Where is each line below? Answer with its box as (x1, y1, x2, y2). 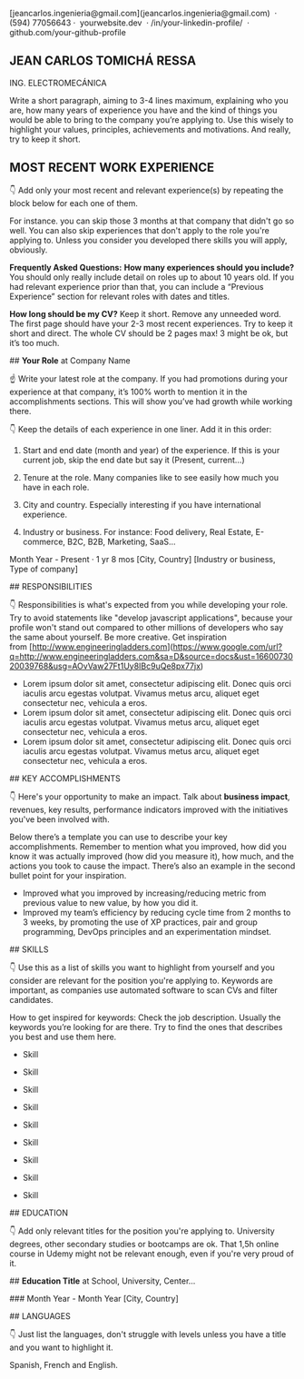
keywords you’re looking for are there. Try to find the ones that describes (9, 1021, 283, 1032)
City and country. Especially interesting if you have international (22, 499, 261, 510)
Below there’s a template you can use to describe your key (9, 831, 229, 842)
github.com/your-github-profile (9, 27, 127, 37)
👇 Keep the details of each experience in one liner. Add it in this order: (9, 423, 272, 434)
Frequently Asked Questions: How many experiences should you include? (9, 262, 295, 273)
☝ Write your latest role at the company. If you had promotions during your (9, 372, 289, 384)
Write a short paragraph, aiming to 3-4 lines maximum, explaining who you (9, 94, 289, 105)
